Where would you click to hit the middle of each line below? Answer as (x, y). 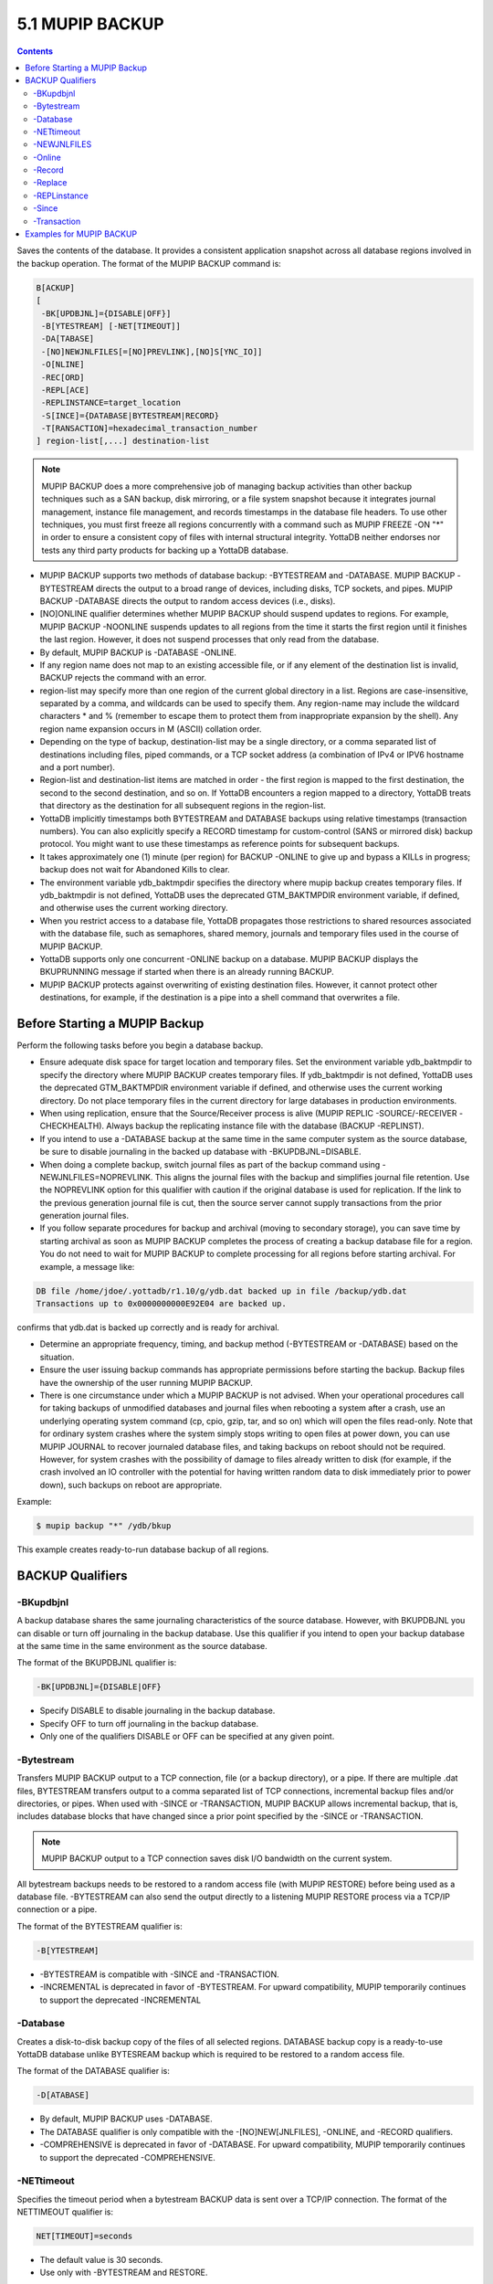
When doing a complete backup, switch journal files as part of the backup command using (210, 1164)
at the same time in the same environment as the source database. (142, 1645)
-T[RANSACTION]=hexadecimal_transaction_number (150, 428)
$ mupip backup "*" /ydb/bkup (104, 1526)
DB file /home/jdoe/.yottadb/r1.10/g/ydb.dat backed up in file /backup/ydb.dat (221, 1291)
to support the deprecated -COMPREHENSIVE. (128, 2157)
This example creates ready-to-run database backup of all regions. (143, 1549)
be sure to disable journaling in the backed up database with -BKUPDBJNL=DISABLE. (200, 1152)
